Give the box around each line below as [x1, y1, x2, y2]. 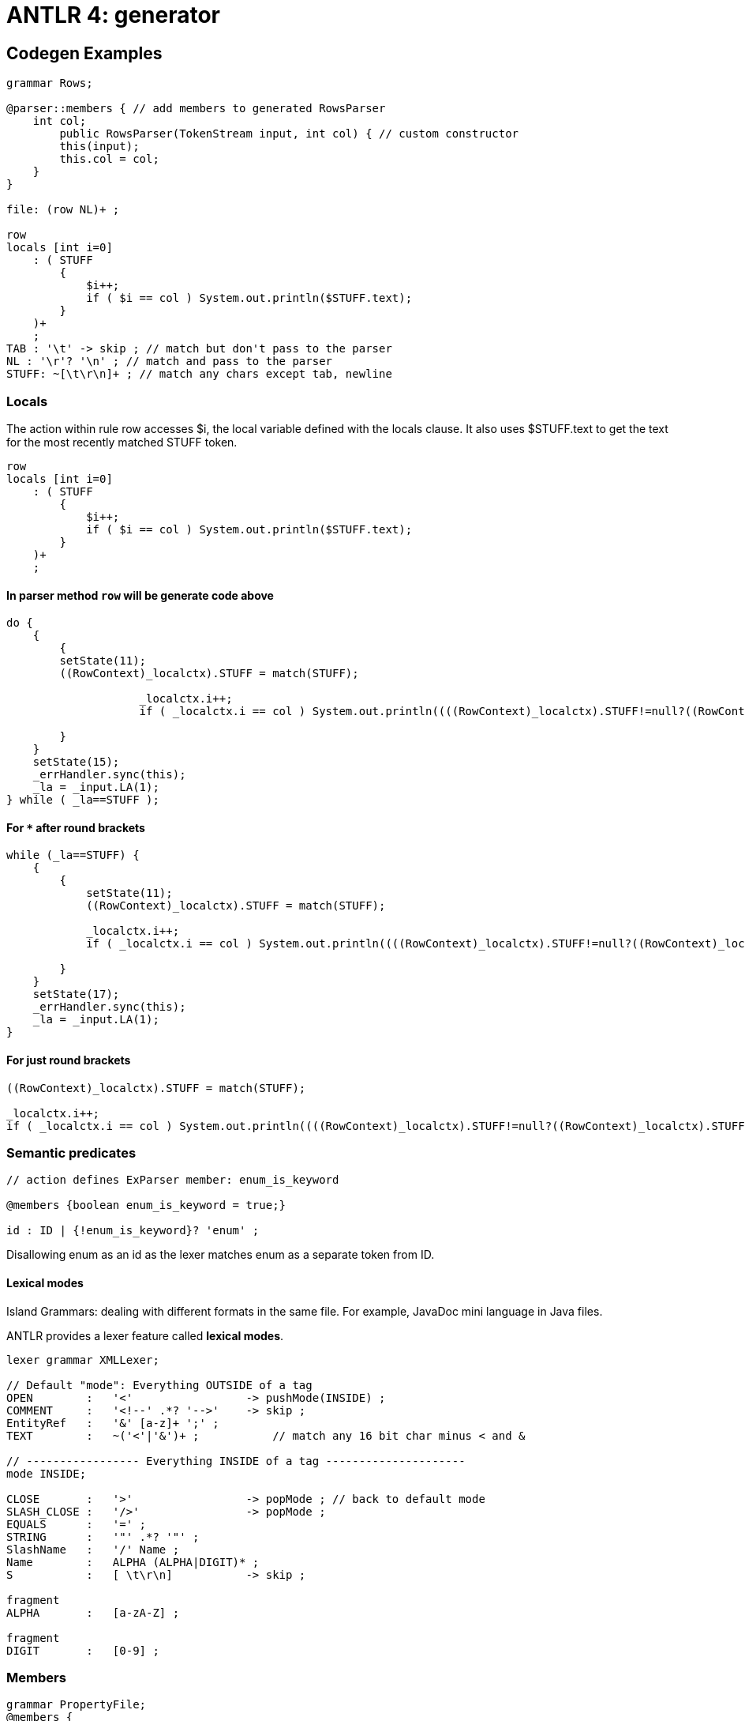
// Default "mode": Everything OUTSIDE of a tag [6, 1378, 313, 1391]
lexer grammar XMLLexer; [6, 1353, 159, 1366]
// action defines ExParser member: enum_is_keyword [6, 1173, 339, 1187]
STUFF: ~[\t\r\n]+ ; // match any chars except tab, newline [6, 367, 392, 381]
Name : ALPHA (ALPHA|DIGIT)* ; [6, 1555, 260, 1568]
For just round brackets [6, 1053, 131, 1067]
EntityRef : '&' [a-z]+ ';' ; [6, 1416, 219, 1429]
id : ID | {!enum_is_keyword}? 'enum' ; [6, 1224, 260, 1237]
